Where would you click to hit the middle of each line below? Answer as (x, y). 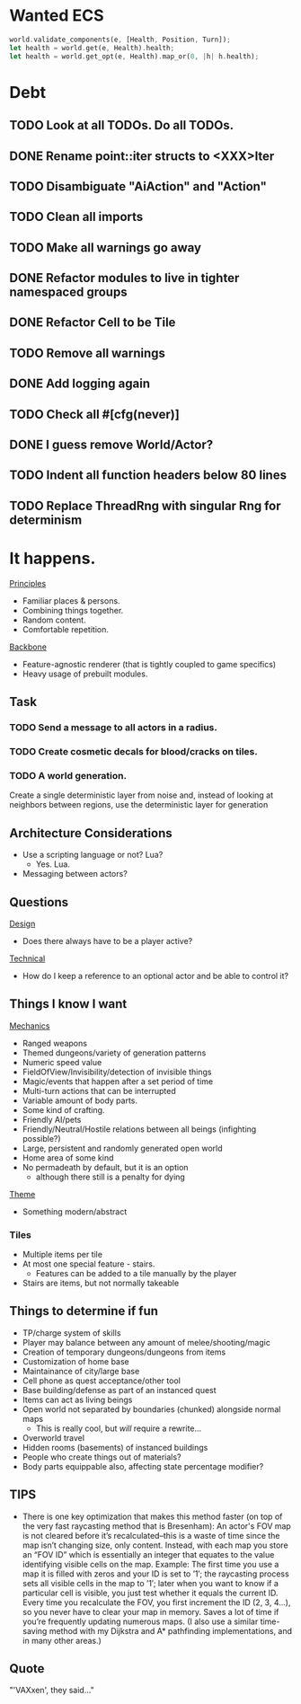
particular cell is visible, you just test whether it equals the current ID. (150, 1593)
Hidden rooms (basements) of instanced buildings (115, 1447)
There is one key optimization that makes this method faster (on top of (152, 1516)
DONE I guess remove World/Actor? (111, 445)
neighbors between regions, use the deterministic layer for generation (139, 805)
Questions (39, 902)
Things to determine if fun (84, 1311)
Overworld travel (53, 1437)
